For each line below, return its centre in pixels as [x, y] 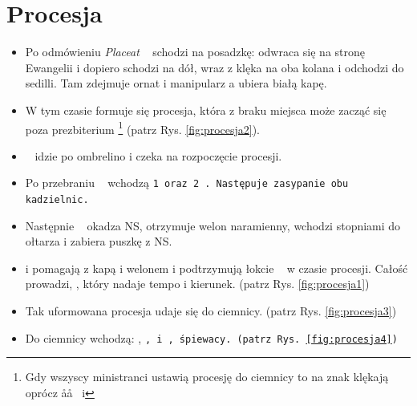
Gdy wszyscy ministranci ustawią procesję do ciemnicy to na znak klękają [207, 377]
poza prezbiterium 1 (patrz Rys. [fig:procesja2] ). [143, 128]
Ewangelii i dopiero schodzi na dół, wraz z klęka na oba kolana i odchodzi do [215, 67]
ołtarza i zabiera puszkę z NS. [99, 241]
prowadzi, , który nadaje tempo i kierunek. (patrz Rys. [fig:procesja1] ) [197, 284]
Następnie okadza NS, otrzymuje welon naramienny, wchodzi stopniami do [213, 225]
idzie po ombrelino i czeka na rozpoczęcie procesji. [158, 155]
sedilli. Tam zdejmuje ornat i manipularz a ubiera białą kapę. [176, 83]
